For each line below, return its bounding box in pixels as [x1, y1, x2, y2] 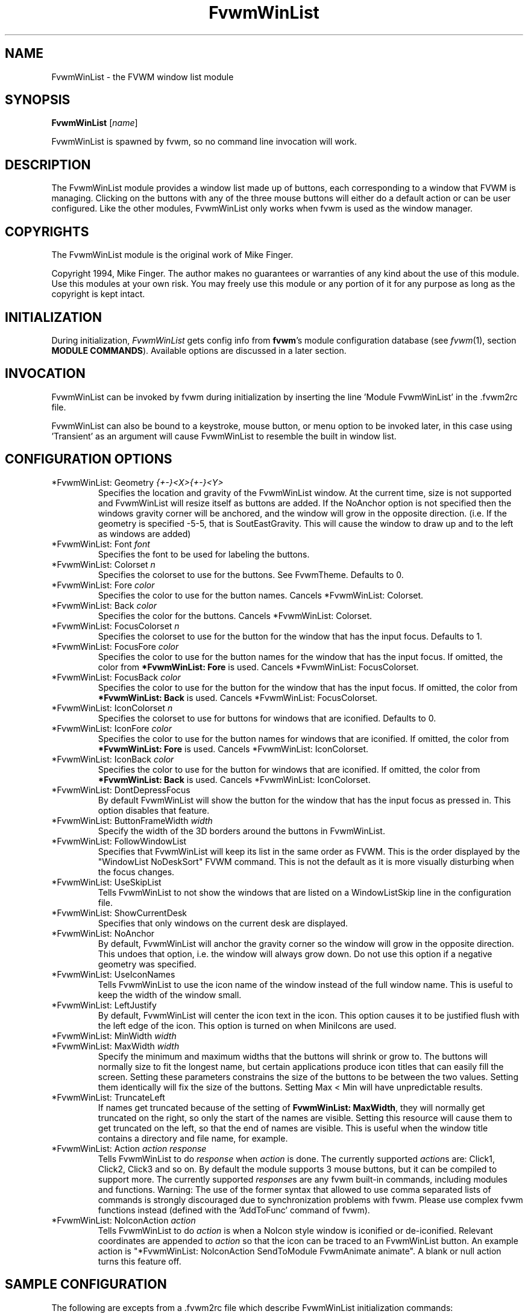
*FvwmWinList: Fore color [51, 579, 155, 590]
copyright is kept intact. [51, 289, 145, 300]
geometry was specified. [98, 958, 196, 969]
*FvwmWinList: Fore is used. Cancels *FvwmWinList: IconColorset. [98, 743, 369, 754]
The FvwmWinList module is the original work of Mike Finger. [51, 250, 294, 260]
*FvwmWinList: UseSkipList [51, 876, 162, 887]
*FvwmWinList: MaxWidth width [51, 1040, 180, 1051]
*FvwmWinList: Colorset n [51, 559, 156, 570]
